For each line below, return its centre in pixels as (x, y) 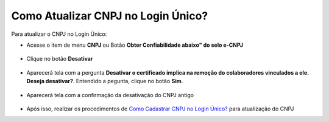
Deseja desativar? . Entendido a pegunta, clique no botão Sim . (105, 81)
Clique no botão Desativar (60, 59)
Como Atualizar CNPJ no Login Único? (110, 16)
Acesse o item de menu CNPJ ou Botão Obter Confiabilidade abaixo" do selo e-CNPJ (135, 45)
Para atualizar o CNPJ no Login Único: (59, 34)
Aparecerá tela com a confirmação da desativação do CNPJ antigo (110, 95)
